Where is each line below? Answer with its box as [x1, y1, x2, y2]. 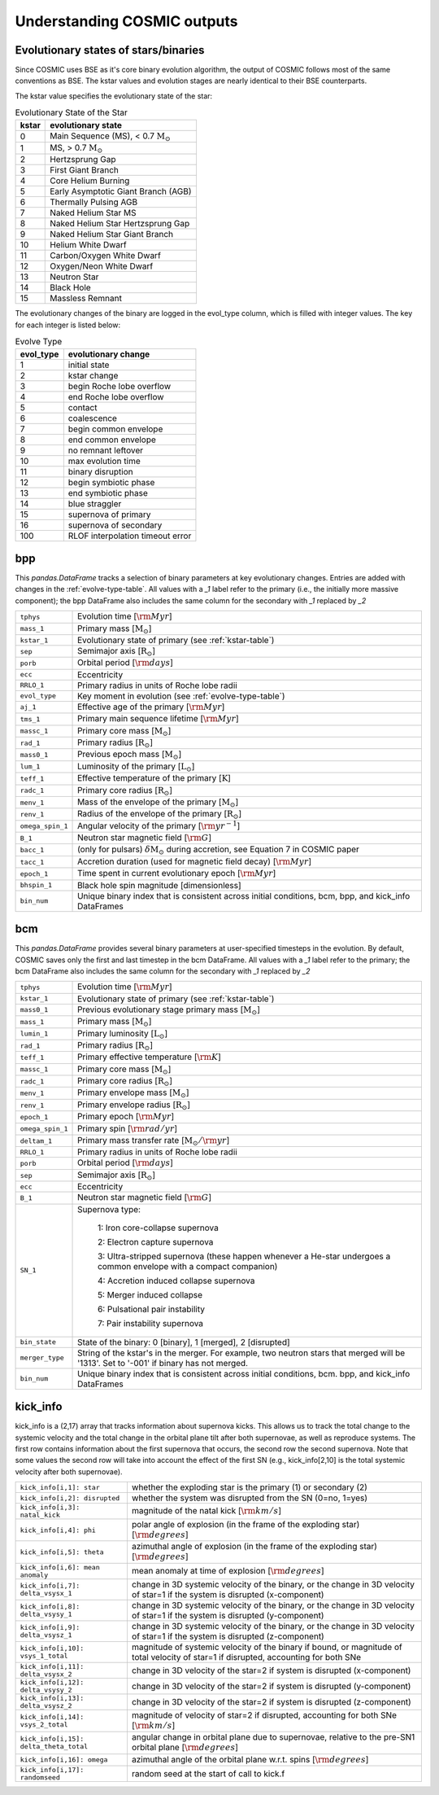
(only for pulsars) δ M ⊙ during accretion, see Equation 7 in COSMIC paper [77, 843, 359, 856]
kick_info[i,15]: [20, 1735, 85, 1744]
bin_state [20, 1337, 57, 1346]
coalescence [67, 412, 118, 423]
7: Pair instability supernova [98, 1317, 203, 1329]
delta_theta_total [20, 1742, 89, 1751]
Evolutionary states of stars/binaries [15, 43, 205, 57]
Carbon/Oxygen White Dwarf [50, 250, 162, 261]
